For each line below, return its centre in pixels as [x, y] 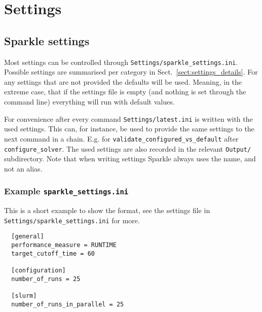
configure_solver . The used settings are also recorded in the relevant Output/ [128, 148]
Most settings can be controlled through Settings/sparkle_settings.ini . [121, 62]
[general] [28, 237]
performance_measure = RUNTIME [64, 245]
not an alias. [23, 168]
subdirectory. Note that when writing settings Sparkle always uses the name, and [130, 159]
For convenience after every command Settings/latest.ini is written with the [128, 118]
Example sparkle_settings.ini [66, 191]
